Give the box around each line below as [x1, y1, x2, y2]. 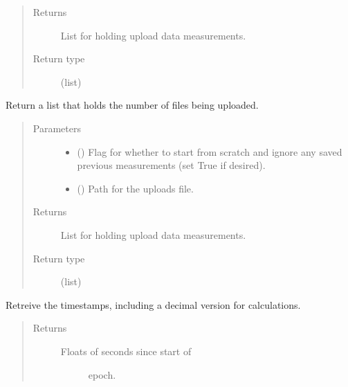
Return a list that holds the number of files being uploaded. [6, 98, 259, 112]
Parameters [33, 120, 81, 135]
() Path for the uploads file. [77, 181, 194, 195]
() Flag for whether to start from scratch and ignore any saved [77, 144, 342, 159]
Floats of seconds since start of [60, 343, 192, 358]
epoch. [88, 367, 116, 381]
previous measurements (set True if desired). [77, 158, 266, 172]
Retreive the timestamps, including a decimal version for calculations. [6, 297, 301, 312]
